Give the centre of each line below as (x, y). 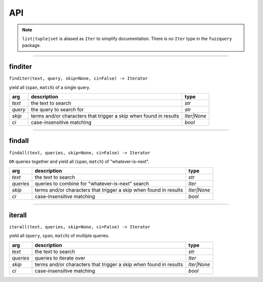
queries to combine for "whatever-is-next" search (92, 184)
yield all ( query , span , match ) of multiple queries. (59, 236)
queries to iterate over (60, 258)
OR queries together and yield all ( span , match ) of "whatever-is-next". (79, 161)
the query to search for (57, 110)
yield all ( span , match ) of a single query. (50, 87)
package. (31, 45)
